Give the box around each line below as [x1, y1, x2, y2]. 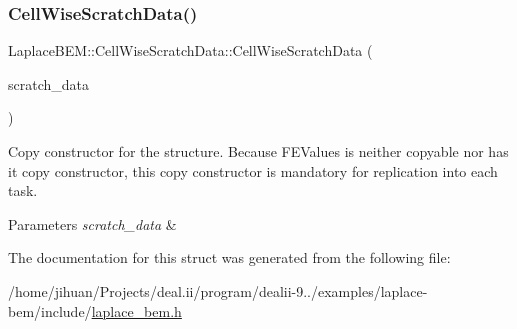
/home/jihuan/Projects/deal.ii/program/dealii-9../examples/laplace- [8, 280, 428, 301]
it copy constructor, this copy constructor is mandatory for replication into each [8, 160, 498, 181]
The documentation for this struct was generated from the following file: [8, 247, 451, 268]
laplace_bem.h [91, 300, 182, 321]
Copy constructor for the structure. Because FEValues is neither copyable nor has [8, 141, 509, 161]
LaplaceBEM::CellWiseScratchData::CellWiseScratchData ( [8, 40, 373, 61]
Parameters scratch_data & [8, 213, 177, 234]
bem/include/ [8, 300, 92, 321]
